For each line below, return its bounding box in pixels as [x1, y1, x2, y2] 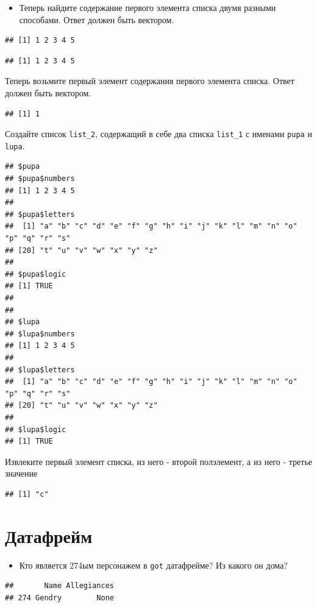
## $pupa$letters [5, 210, 75, 219]
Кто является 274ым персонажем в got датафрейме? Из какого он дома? [19, 558, 288, 571]
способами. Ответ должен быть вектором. [19, 13, 174, 26]
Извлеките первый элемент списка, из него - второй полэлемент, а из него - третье [5, 455, 312, 467]
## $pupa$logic [5, 269, 66, 279]
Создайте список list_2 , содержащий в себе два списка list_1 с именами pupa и [5, 127, 312, 140]
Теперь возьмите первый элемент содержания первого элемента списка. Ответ [5, 74, 294, 87]
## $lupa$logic [5, 425, 66, 434]
